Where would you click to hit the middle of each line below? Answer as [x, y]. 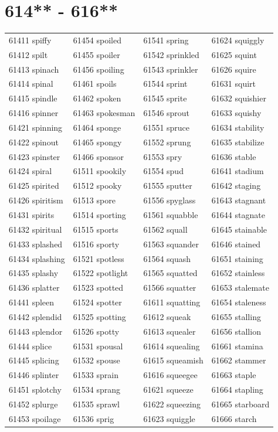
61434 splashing [37, 258]
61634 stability [238, 127]
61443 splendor [36, 331]
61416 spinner [34, 113]
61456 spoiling [99, 69]
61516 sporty [96, 244]
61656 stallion [236, 331]
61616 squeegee [170, 375]
